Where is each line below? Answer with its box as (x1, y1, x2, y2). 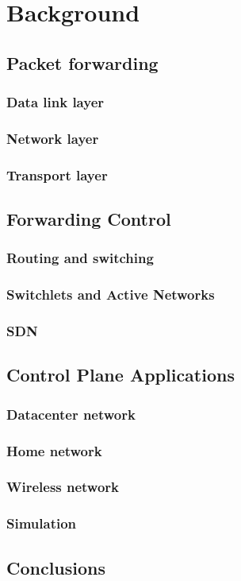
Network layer (6, 128, 99, 148)
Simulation (6, 513, 77, 533)
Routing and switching (6, 248, 154, 268)
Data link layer (6, 92, 105, 112)
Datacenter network (6, 404, 136, 424)
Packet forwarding (6, 50, 159, 75)
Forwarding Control (6, 207, 171, 231)
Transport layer (6, 165, 108, 184)
